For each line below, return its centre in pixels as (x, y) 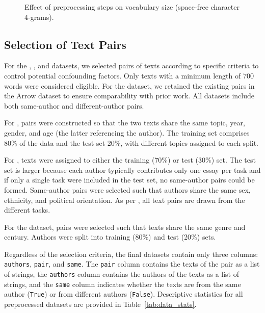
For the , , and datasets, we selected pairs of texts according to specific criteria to (131, 66)
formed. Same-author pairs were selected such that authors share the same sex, (127, 189)
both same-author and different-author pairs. (74, 105)
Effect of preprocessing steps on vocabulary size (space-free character (132, 7)
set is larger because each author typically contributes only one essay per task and (132, 169)
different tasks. (27, 210)
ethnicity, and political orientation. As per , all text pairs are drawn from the (125, 200)
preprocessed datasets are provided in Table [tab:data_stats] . (100, 304)
